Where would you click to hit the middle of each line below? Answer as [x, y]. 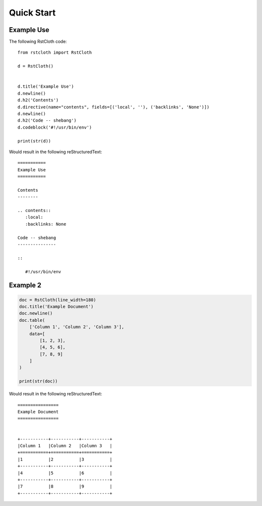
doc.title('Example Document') [57, 306]
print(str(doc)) [39, 381]
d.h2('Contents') [38, 100]
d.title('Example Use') [46, 87]
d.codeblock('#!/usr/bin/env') [55, 127]
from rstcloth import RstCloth [55, 53]
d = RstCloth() [36, 66]
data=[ [37, 334]
